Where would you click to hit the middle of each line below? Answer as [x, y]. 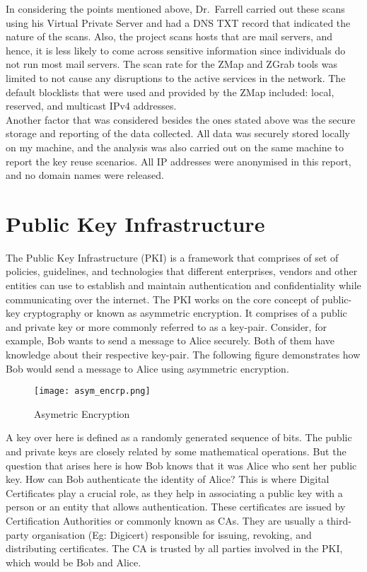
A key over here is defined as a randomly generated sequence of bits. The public [179, 437]
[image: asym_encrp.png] [92, 391]
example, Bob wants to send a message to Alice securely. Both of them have [170, 340]
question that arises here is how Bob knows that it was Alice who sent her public [181, 465]
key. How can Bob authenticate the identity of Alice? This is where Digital [168, 479]
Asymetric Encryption [82, 413]
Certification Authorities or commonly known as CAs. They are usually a [165, 520]
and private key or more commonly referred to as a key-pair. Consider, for [166, 326]
